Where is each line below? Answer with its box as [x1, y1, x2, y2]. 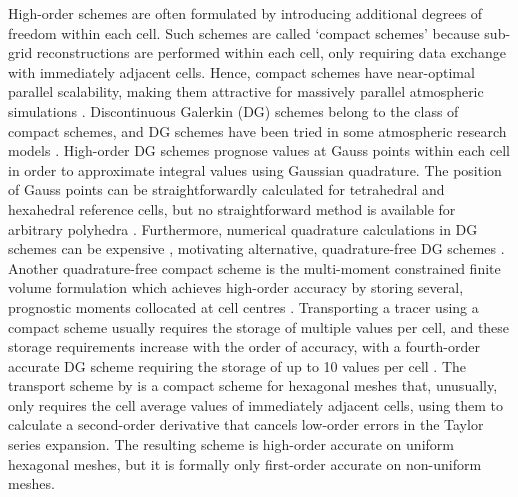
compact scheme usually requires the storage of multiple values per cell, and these [8, 316, 510, 337]
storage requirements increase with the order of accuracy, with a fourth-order [8, 336, 480, 357]
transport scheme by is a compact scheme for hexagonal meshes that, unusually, [8, 375, 498, 396]
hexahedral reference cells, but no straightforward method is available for [8, 198, 456, 219]
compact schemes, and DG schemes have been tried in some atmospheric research [8, 120, 507, 141]
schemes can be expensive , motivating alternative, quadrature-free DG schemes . [8, 238, 505, 259]
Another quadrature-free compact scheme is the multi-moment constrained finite [8, 257, 501, 278]
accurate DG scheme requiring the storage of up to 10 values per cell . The [8, 355, 467, 376]
